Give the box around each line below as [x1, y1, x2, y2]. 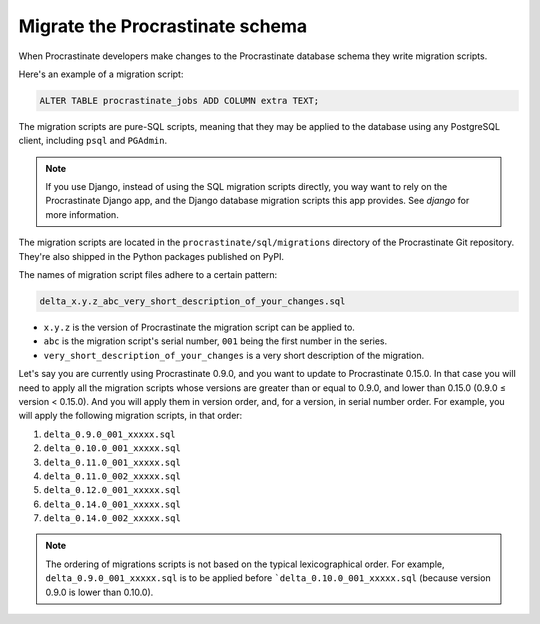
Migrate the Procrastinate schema [18, 15, 308, 37]
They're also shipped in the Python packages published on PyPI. [18, 250, 285, 262]
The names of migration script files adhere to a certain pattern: [18, 269, 278, 281]
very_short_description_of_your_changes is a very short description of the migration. [43, 349, 425, 361]
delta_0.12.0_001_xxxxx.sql [43, 485, 182, 496]
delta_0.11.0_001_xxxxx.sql [43, 456, 182, 468]
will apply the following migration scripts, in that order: [18, 410, 243, 422]
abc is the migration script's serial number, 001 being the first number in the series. [43, 335, 388, 347]
